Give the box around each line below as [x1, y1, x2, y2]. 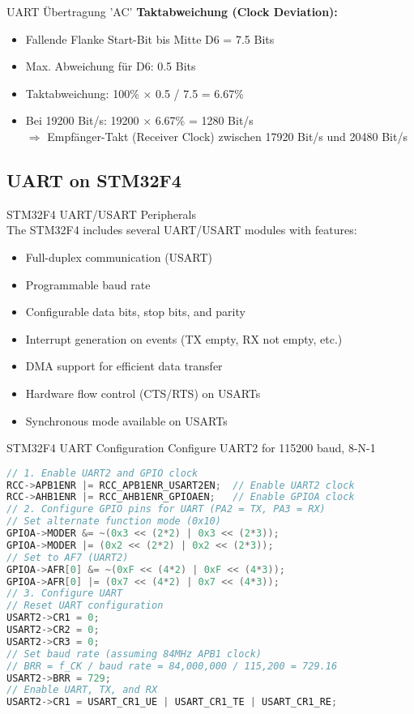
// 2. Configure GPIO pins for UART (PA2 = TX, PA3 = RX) [6, 503, 326, 515]
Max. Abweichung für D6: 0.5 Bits [25, 58, 196, 75]
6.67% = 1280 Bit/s [155, 112, 254, 129]
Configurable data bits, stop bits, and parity [25, 303, 245, 320]
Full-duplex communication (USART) [25, 248, 213, 265]
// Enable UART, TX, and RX [6, 684, 158, 696]
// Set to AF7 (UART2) [6, 551, 129, 563]
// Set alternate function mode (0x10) [6, 515, 221, 528]
